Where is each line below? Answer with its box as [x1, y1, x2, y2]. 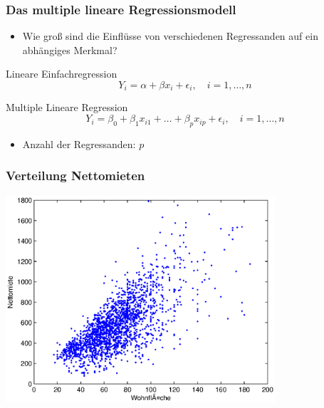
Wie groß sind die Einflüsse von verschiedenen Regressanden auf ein [22, 28, 318, 43]
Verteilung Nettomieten [6, 167, 145, 184]
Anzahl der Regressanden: [22, 136, 136, 151]
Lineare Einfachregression [6, 66, 117, 81]
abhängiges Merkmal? [22, 42, 117, 57]
